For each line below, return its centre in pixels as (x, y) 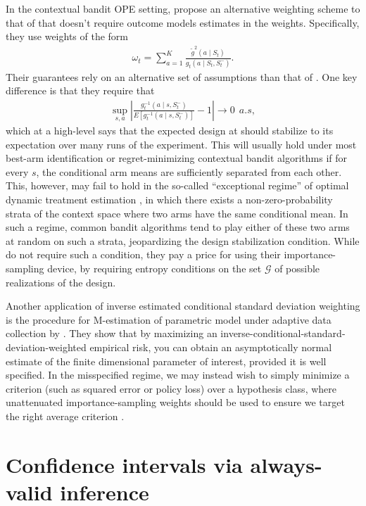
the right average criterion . (65, 416)
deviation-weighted (46, 347)
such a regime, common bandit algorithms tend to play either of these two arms (178, 227)
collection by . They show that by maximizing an (112, 333)
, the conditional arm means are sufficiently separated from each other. (189, 171)
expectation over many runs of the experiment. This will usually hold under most (181, 144)
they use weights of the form (67, 36)
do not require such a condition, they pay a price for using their (143, 254)
